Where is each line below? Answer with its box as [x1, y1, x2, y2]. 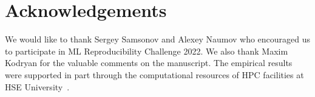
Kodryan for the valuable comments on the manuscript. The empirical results [5, 56, 293, 69]
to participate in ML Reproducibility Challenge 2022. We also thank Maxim [5, 44, 288, 57]
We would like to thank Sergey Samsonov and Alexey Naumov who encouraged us [5, 33, 311, 45]
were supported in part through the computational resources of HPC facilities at [5, 68, 304, 81]
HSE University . [5, 80, 70, 93]
